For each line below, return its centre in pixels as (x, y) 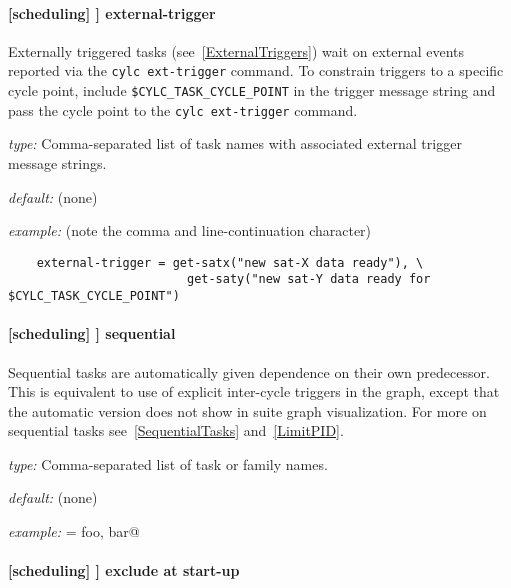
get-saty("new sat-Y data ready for (308, 279)
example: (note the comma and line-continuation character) (190, 230)
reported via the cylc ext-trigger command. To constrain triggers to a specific (256, 70)
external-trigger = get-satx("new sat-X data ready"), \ (230, 262)
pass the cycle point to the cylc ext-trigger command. (183, 109)
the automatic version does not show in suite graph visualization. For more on (247, 410)
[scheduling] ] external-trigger (112, 12)
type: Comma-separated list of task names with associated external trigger (235, 143)
